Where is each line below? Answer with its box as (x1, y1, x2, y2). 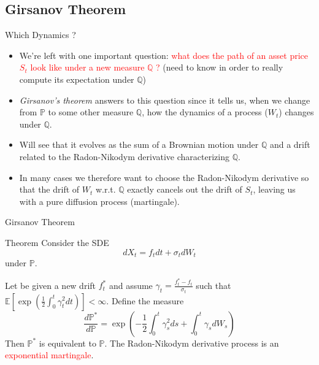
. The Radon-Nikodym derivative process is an (104, 336, 279, 349)
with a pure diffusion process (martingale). (19, 194, 180, 207)
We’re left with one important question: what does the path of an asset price (19, 48, 309, 61)
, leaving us (253, 183, 296, 196)
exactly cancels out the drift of (127, 183, 242, 196)
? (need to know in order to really (156, 61, 283, 74)
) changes (279, 106, 314, 118)
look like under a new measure (30, 61, 145, 74)
